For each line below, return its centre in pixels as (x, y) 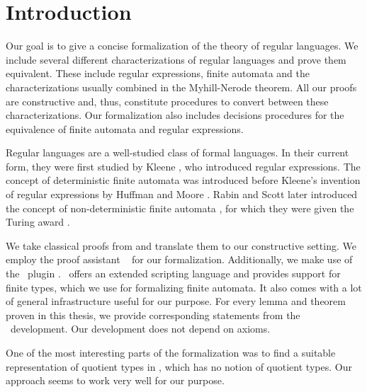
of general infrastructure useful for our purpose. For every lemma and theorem (176, 301)
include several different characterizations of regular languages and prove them (176, 59)
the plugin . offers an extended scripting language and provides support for (173, 273)
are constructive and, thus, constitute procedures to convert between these (167, 101)
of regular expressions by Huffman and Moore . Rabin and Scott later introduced (182, 194)
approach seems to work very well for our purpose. (115, 380)
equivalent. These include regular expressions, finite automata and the (158, 73)
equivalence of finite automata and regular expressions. (125, 128)
